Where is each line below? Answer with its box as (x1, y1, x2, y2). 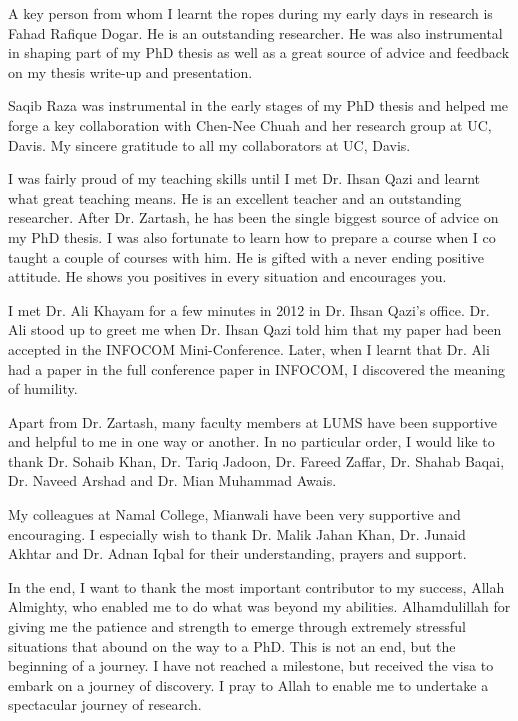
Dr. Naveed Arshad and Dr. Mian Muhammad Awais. (8, 470, 337, 491)
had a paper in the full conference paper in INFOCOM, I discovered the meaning (8, 358, 506, 379)
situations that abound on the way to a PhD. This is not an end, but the (8, 635, 456, 656)
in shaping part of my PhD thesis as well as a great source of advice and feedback (8, 42, 510, 63)
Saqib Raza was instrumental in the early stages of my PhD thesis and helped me (8, 95, 509, 116)
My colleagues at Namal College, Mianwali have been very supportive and (8, 504, 461, 525)
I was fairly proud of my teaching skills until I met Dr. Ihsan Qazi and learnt (8, 168, 480, 189)
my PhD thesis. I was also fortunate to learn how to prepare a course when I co (8, 226, 496, 247)
